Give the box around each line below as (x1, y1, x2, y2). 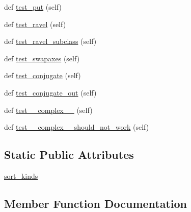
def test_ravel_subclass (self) (4, 36, 97, 46)
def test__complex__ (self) (4, 104, 93, 115)
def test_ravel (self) (4, 18, 66, 29)
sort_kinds (4, 170, 38, 181)
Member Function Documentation (4, 195, 187, 211)
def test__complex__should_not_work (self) (4, 122, 149, 132)
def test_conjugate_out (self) (4, 87, 97, 98)
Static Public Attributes (4, 147, 134, 162)
